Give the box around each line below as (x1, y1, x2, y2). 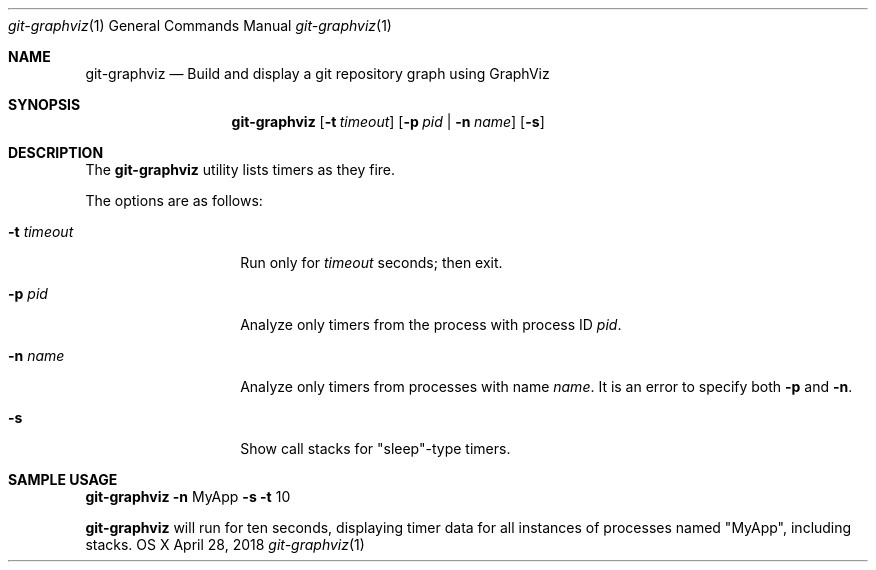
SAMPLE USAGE (8, 471, 118, 488)
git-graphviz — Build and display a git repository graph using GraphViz (85, 65, 550, 82)
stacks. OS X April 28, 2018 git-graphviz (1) (85, 536, 365, 553)
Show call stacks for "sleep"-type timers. (240, 440, 511, 457)
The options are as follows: (85, 192, 263, 209)
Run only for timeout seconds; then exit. (240, 254, 503, 271)
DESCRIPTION (8, 144, 104, 161)
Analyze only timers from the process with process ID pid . (240, 316, 622, 333)
